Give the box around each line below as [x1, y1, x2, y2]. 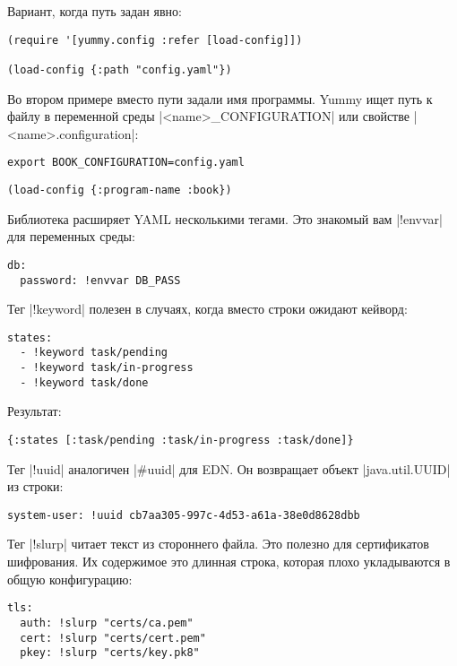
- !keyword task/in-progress [20, 361, 194, 375]
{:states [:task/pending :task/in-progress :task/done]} [7, 433, 354, 446]
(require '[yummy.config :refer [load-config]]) [7, 33, 303, 47]
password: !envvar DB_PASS [20, 273, 181, 287]
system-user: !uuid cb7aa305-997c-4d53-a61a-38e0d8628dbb [7, 508, 360, 522]
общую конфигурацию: [7, 569, 133, 588]
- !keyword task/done [20, 376, 149, 389]
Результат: [7, 402, 62, 420]
